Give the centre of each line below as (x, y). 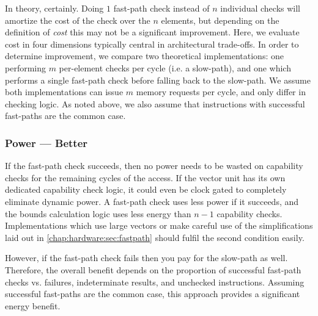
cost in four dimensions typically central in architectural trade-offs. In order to (152, 44)
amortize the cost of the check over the (78, 20)
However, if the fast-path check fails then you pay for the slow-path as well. (146, 258)
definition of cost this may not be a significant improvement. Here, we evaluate (152, 32)
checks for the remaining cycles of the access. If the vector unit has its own (145, 177)
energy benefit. (33, 305)
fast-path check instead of (161, 8)
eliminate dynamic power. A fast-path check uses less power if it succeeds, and (152, 201)
